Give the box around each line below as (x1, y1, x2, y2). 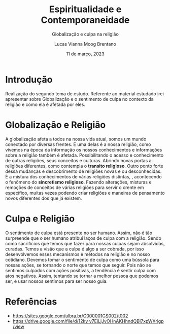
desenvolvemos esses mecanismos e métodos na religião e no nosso (5, 251, 150, 257)
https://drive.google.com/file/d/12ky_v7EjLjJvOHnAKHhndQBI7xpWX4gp (12, 318, 164, 324)
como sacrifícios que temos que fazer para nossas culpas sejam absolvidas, (5, 240, 165, 246)
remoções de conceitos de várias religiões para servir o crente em (5, 184, 144, 191)
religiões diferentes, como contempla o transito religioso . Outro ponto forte (5, 163, 163, 169)
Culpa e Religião (5, 213, 75, 224)
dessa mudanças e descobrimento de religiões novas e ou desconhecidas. (5, 168, 162, 174)
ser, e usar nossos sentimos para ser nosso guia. (5, 278, 108, 284)
